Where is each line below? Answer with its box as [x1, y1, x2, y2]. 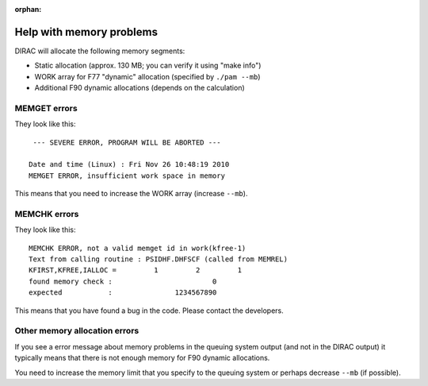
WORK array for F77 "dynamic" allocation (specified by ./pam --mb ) [34, 71, 261, 81]
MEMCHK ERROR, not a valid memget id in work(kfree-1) [29, 243, 246, 253]
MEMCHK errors [14, 208, 79, 219]
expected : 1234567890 [29, 288, 217, 297]
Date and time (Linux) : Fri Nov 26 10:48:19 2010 [29, 160, 230, 169]
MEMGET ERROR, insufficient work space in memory [29, 171, 226, 180]
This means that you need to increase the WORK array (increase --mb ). [14, 189, 248, 199]
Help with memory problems [14, 25, 159, 39]
